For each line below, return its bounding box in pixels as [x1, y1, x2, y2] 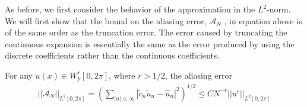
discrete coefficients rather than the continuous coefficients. [5, 49, 220, 61]
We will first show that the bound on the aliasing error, [5, 14, 207, 27]
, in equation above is [224, 14, 302, 27]
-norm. [267, 3, 291, 15]
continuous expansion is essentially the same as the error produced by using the [5, 37, 295, 50]
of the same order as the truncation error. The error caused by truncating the [5, 26, 287, 38]
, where [108, 69, 135, 81]
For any [5, 69, 33, 81]
